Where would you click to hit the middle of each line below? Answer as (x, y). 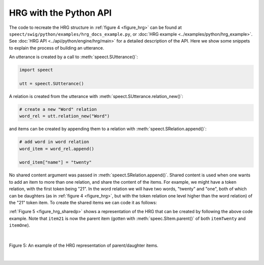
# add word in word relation (54, 142)
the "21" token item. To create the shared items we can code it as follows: (83, 202)
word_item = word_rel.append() (57, 149)
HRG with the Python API (60, 13)
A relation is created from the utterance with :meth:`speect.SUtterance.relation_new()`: (96, 96)
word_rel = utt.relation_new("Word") (65, 116)
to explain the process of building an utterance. (57, 48)
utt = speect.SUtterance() (52, 84)
